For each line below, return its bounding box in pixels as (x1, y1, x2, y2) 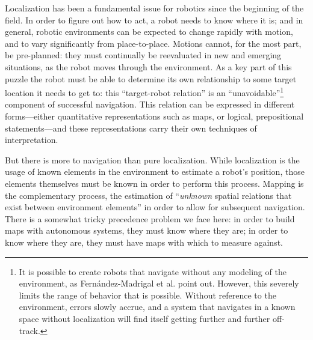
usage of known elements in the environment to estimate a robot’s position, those (5, 165, 305, 178)
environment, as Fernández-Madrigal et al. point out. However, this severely (19, 277, 299, 290)
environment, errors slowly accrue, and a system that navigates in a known (19, 300, 296, 313)
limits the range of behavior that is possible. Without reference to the (19, 288, 276, 301)
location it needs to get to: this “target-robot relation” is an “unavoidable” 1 (5, 85, 284, 99)
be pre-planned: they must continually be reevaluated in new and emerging (5, 49, 282, 61)
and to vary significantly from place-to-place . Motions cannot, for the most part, (5, 37, 302, 49)
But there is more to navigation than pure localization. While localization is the (5, 153, 300, 166)
